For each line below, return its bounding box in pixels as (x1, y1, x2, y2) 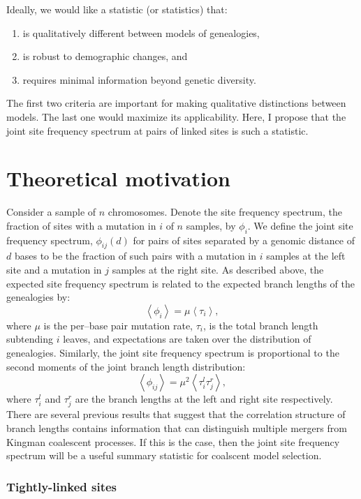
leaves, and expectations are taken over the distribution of (63, 332, 311, 346)
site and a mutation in (6, 262, 102, 277)
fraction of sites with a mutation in (6, 218, 156, 232)
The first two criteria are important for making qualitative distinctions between (6, 96, 346, 110)
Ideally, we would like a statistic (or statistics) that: (6, 2, 228, 16)
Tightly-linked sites (6, 477, 117, 495)
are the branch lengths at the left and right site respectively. (75, 392, 333, 406)
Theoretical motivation (6, 164, 230, 193)
